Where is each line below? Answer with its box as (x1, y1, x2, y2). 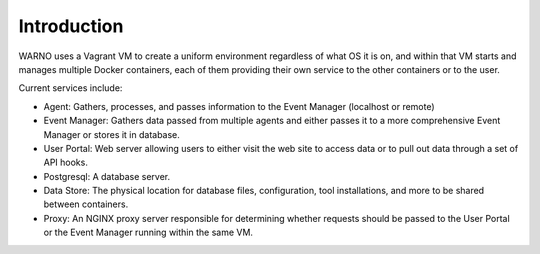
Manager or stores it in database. (43, 128, 180, 140)
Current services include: (18, 82, 123, 94)
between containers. (43, 198, 129, 210)
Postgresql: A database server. (43, 170, 171, 182)
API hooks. (43, 156, 89, 169)
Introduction (18, 15, 124, 37)
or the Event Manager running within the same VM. (43, 226, 254, 239)
